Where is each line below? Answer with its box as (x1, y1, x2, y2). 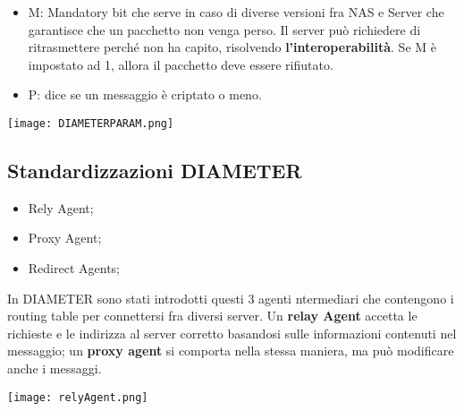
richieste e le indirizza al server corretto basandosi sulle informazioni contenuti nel (7, 323, 457, 342)
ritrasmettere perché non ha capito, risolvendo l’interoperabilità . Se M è (28, 38, 436, 56)
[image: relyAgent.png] (7, 390, 148, 404)
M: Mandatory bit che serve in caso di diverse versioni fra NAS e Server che (28, 3, 444, 21)
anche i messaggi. (7, 358, 102, 377)
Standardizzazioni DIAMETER (7, 157, 302, 184)
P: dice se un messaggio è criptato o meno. (28, 85, 262, 104)
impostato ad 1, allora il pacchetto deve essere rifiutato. (28, 55, 333, 73)
